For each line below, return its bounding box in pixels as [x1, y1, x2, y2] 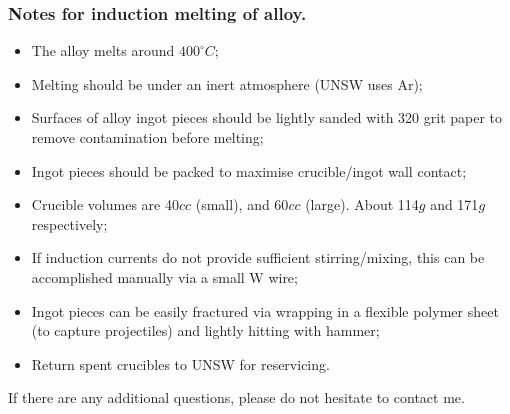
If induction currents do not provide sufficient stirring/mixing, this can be [31, 247, 485, 268]
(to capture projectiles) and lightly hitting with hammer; [31, 320, 380, 341]
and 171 [430, 194, 479, 215]
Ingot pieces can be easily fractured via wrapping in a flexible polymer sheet [31, 300, 499, 321]
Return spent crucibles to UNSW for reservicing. [31, 353, 330, 374]
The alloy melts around [31, 40, 175, 61]
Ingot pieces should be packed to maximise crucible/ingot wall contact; [31, 160, 467, 181]
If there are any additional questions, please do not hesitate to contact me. [8, 387, 465, 408]
